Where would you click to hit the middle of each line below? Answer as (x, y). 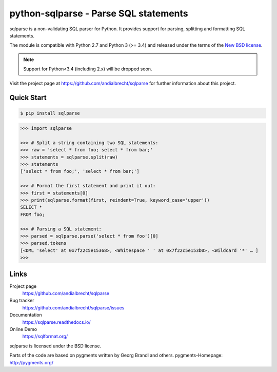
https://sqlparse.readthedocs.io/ (56, 322)
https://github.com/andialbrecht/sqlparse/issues (73, 307)
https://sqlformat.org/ (45, 337)
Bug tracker (22, 301)
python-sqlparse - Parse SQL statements (99, 13)
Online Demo (23, 329)
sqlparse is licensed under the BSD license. (55, 346)
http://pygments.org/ (32, 362)
